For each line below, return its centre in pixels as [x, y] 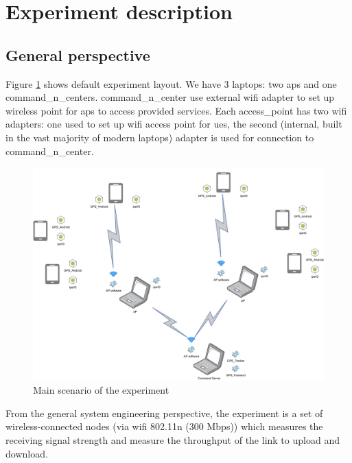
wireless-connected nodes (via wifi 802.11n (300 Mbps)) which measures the [164, 426]
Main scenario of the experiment [101, 390]
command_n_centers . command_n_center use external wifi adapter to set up [170, 97]
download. [27, 453]
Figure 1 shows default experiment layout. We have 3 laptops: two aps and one [171, 83]
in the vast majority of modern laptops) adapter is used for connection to [160, 137]
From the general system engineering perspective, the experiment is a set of [164, 413]
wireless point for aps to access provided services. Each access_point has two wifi [176, 110]
